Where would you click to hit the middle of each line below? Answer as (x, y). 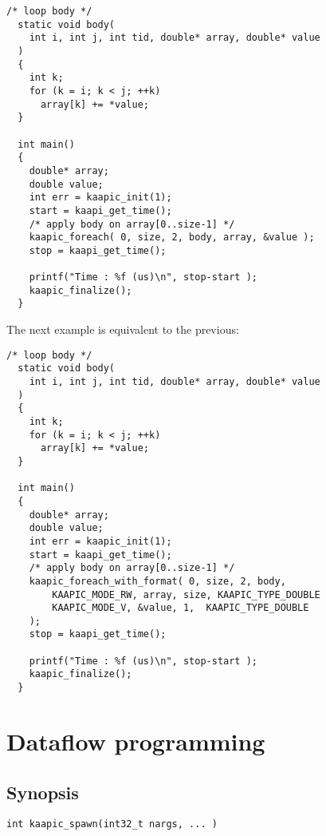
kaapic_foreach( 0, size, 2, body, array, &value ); (172, 238)
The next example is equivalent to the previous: (123, 329)
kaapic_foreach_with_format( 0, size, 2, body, (157, 581)
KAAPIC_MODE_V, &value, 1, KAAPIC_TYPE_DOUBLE (181, 608)
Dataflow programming (136, 741)
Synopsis (43, 792)
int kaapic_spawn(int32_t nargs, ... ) (112, 824)
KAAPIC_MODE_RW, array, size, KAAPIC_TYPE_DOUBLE (186, 594)
